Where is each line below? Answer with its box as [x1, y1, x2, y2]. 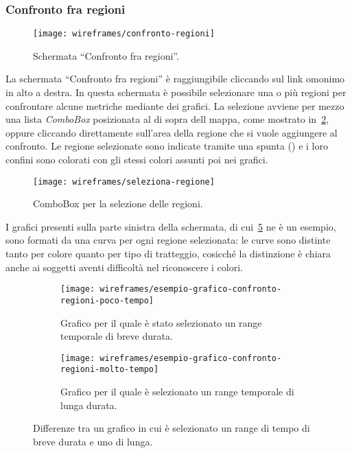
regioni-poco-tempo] [60, 295, 154, 305]
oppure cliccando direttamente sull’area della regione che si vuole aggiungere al [5, 125, 338, 139]
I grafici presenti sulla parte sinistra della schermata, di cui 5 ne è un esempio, [5, 219, 336, 233]
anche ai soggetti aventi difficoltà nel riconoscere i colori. [5, 259, 243, 274]
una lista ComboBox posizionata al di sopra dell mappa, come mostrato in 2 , [5, 112, 329, 126]
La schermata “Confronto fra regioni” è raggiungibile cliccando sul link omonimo [5, 71, 345, 86]
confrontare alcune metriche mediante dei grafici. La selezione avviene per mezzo [5, 98, 344, 113]
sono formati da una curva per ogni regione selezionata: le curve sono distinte [5, 233, 331, 247]
